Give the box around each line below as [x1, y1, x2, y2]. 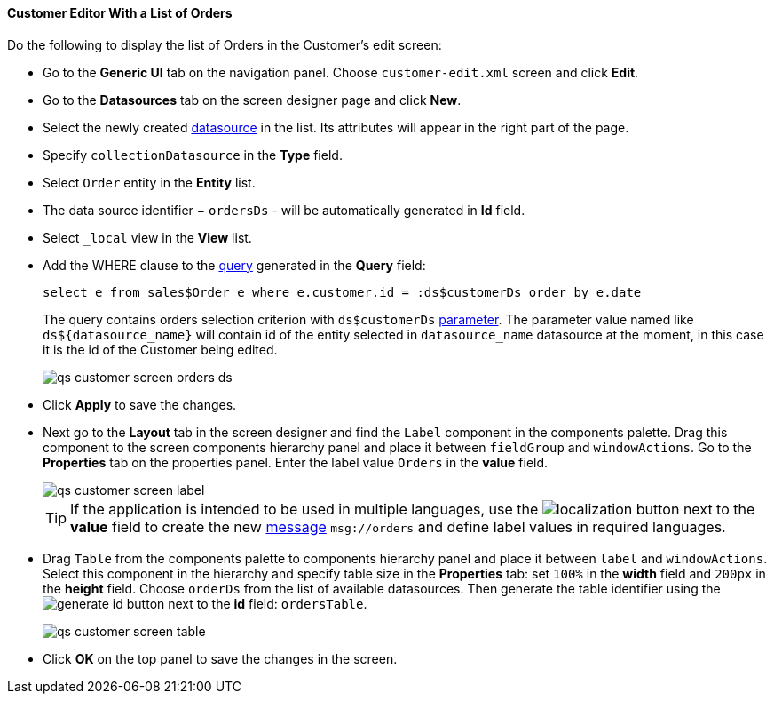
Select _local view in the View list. [43, 229, 252, 245]
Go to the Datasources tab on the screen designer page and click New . [43, 92, 462, 108]
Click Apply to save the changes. [43, 396, 237, 412]
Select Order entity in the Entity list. [43, 174, 256, 190]
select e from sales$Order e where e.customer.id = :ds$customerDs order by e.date [43, 284, 642, 299]
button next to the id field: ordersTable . [126, 595, 367, 611]
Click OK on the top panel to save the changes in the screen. [43, 650, 398, 666]
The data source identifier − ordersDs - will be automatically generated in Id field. [43, 202, 525, 218]
